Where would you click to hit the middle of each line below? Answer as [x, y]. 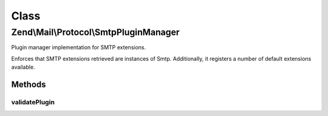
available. [23, 67]
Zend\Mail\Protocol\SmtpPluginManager [95, 32]
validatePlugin [33, 102]
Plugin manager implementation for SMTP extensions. [78, 47]
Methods [29, 84]
